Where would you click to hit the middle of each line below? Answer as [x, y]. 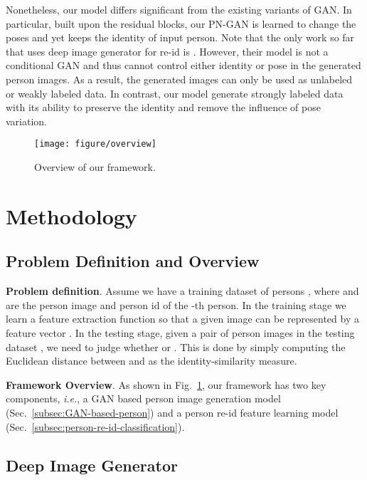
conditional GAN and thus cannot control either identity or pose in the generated [183, 65]
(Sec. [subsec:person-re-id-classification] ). [95, 426]
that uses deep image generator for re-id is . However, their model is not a [167, 51]
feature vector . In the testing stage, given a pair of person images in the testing [180, 332]
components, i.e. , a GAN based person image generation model [143, 398]
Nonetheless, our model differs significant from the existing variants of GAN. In [179, 9]
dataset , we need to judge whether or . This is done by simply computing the [176, 346]
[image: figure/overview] [95, 144]
